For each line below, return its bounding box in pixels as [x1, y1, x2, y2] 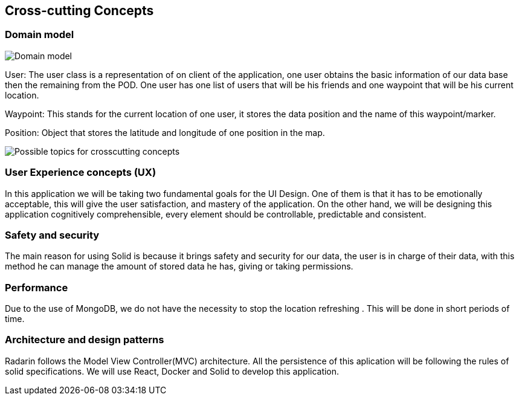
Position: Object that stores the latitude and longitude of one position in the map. [5, 127, 325, 138]
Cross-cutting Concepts [5, 3, 154, 18]
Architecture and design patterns [5, 334, 164, 346]
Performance [5, 281, 68, 294]
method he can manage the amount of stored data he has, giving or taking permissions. [5, 261, 353, 272]
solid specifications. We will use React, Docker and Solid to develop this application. [5, 366, 340, 376]
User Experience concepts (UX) [5, 166, 156, 179]
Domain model [5, 28, 74, 41]
